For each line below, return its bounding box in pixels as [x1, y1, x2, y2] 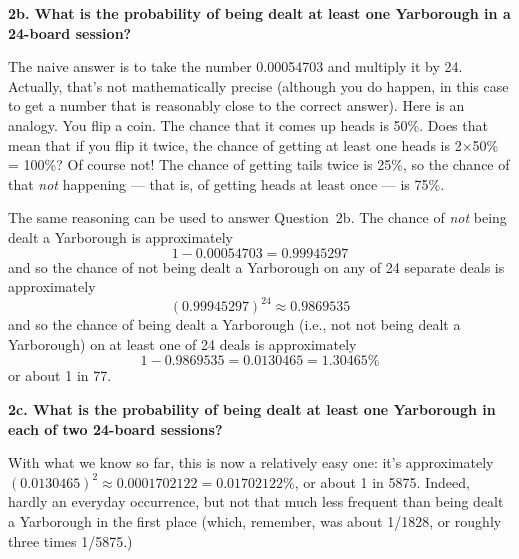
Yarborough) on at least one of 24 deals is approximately [8, 333, 357, 354]
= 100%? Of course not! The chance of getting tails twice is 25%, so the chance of [8, 154, 510, 175]
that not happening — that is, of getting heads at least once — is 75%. [8, 173, 445, 194]
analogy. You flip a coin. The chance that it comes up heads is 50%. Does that [8, 114, 488, 135]
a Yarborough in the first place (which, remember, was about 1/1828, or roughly [8, 510, 502, 531]
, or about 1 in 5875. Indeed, [294, 471, 470, 492]
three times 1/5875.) [8, 530, 133, 551]
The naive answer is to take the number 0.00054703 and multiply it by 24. [8, 56, 463, 77]
